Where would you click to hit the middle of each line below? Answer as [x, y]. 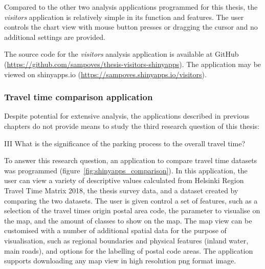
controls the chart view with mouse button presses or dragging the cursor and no [131, 27]
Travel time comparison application [79, 97]
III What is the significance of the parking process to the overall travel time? [125, 143]
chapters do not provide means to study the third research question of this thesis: [132, 126]
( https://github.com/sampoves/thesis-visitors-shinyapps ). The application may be [133, 64]
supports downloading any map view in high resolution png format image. [120, 261]
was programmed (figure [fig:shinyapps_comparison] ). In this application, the [126, 170]
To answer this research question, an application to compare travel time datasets [131, 160]
